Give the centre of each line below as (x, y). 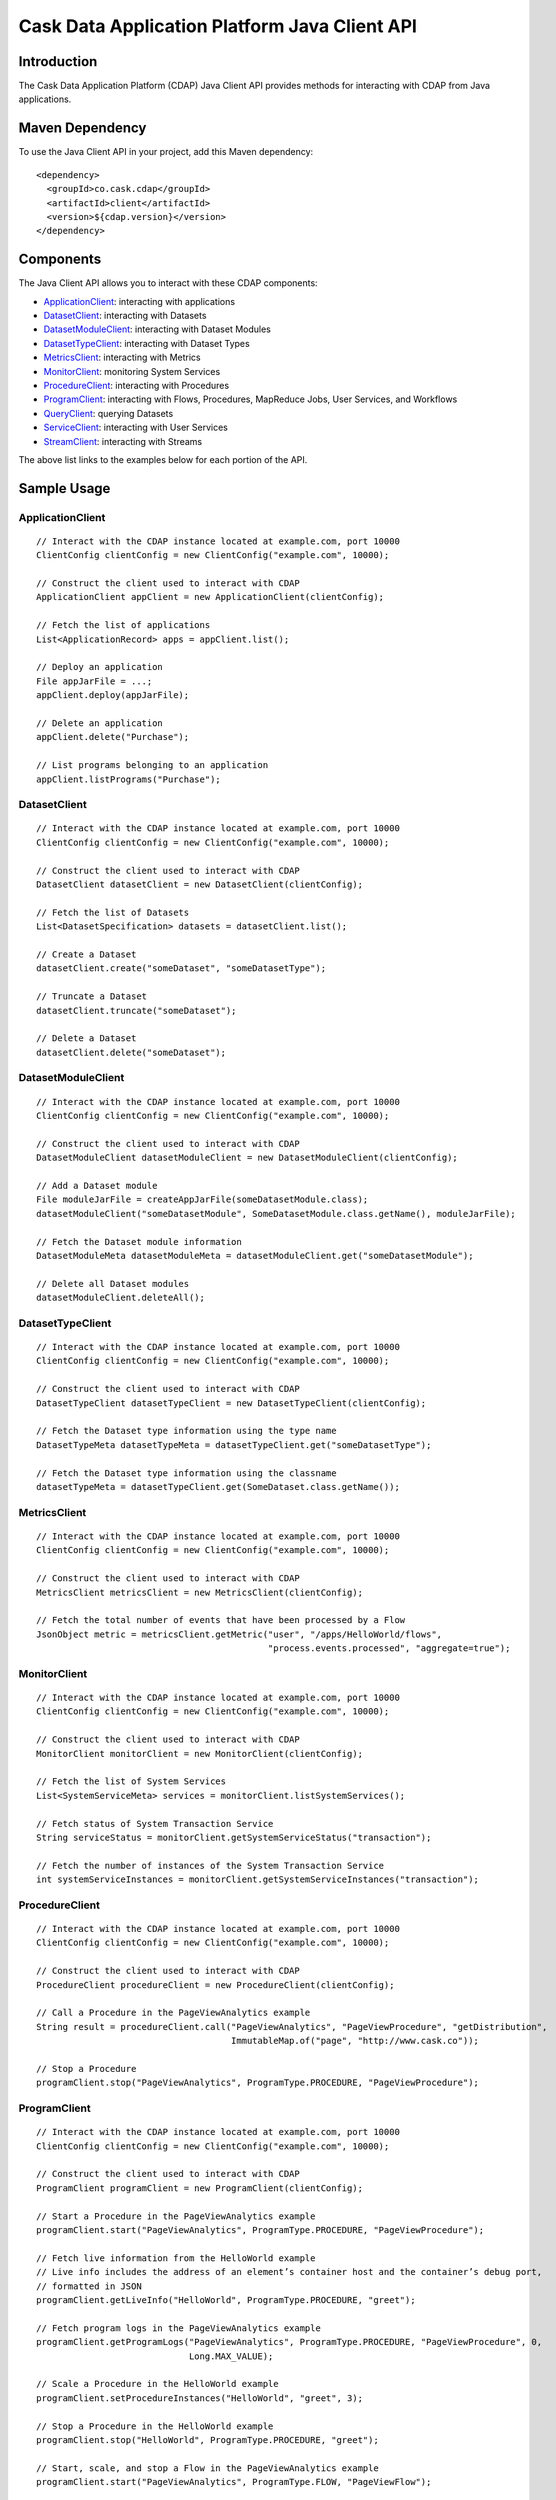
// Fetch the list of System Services (131, 1781)
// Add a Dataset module (97, 1186)
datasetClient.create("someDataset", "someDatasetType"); (181, 968)
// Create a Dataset (86, 954)
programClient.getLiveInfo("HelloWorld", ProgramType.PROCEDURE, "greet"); (226, 2300)
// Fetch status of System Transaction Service (155, 1823)
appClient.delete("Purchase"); (113, 737)
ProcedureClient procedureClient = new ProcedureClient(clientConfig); (215, 1984)
